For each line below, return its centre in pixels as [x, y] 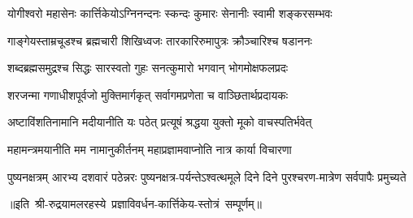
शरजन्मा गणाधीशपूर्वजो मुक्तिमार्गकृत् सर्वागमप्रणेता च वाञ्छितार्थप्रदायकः [148, 94]
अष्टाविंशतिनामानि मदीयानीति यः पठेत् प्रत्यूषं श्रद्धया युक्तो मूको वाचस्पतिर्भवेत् [160, 122]
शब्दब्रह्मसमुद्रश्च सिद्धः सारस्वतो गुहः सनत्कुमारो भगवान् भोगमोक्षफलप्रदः [148, 68]
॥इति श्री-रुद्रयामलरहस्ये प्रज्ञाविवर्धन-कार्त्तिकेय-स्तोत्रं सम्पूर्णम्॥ [135, 204]
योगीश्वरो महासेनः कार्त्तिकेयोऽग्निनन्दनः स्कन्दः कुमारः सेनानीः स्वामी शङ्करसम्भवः [170, 13]
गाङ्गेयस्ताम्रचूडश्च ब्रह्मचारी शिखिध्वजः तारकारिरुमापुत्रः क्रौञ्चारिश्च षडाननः [160, 40]
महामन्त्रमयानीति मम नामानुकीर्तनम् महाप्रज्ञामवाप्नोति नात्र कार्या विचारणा [150, 149]
